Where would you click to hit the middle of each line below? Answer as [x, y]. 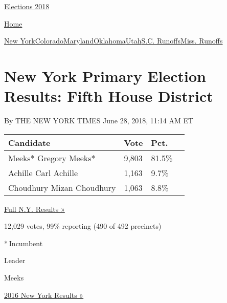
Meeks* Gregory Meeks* [52, 158]
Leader [15, 260]
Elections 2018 [27, 6]
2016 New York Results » [44, 295]
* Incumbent [24, 243]
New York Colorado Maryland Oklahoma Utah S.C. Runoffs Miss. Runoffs [113, 41]
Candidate [29, 142]
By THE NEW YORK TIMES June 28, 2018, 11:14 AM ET [99, 121]
